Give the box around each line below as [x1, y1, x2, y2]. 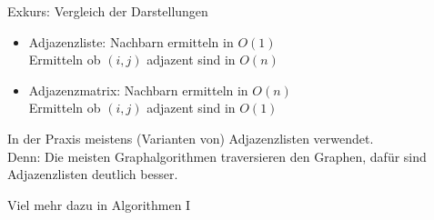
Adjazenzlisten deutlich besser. [7, 165, 178, 184]
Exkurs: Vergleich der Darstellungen [7, 2, 208, 20]
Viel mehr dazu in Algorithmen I [7, 195, 191, 214]
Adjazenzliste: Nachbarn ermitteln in [28, 32, 234, 51]
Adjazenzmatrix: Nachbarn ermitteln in [28, 80, 248, 99]
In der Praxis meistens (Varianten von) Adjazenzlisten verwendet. [7, 128, 374, 147]
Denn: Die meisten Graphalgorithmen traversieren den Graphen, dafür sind [7, 146, 427, 165]
